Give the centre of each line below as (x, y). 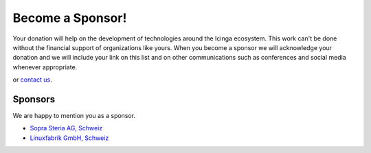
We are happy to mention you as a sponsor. (74, 116)
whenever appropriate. (45, 67)
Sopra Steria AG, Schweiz (66, 128)
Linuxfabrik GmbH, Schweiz (69, 138)
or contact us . (33, 80)
